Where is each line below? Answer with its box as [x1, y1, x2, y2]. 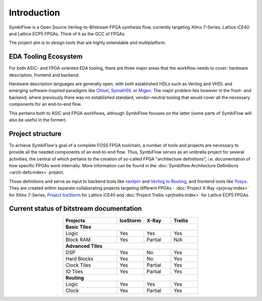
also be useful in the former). [9, 117, 67, 123]
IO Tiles [65, 268, 83, 275]
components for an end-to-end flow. [9, 101, 82, 107]
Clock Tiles [65, 262, 91, 269]
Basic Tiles [65, 223, 92, 230]
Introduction [9, 7, 60, 18]
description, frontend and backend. [9, 72, 80, 78]
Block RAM [65, 236, 91, 243]
